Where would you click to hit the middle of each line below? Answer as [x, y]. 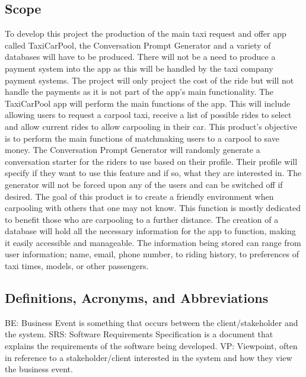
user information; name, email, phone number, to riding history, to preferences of [152, 254]
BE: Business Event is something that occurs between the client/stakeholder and [152, 322]
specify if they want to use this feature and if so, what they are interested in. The [153, 173]
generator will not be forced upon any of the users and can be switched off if [144, 184]
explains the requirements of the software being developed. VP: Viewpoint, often [151, 346]
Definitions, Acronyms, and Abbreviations [137, 298]
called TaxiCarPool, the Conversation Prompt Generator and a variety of [138, 45]
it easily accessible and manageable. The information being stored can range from [153, 242]
